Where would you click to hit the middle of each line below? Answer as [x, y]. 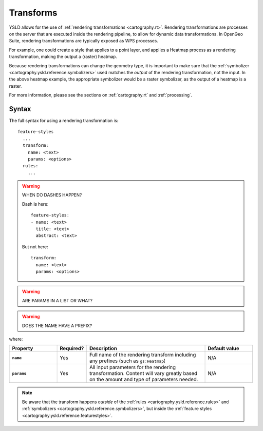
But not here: [35, 247]
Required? [72, 349]
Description [103, 349]
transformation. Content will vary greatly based [143, 373]
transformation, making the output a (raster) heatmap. [63, 57]
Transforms [33, 13]
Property [23, 349]
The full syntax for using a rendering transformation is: [64, 120]
